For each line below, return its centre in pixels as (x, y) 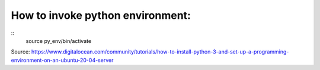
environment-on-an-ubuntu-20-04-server (62, 60)
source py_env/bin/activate (59, 41)
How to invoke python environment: (101, 15)
